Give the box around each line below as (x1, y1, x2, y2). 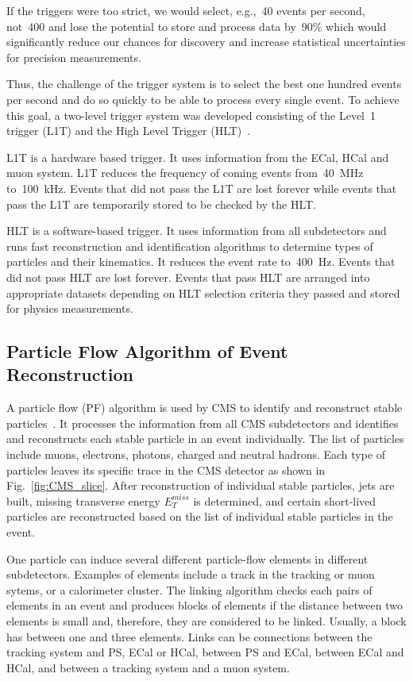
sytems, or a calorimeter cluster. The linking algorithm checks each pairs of (6, 581, 372, 598)
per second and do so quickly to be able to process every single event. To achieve (6, 90, 399, 107)
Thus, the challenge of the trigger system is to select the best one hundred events (6, 75, 402, 92)
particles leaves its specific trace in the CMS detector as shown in (6, 461, 326, 478)
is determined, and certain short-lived (193, 492, 376, 509)
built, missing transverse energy (6, 492, 160, 509)
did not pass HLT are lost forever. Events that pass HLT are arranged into (6, 268, 370, 285)
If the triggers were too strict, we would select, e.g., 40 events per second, (6, 2, 365, 18)
